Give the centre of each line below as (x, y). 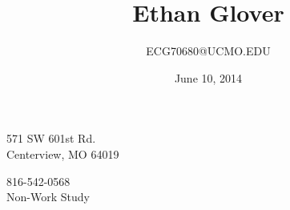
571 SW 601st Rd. (51, 138)
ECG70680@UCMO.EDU (208, 51)
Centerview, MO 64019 (63, 153)
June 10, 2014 (208, 77)
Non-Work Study (48, 197)
